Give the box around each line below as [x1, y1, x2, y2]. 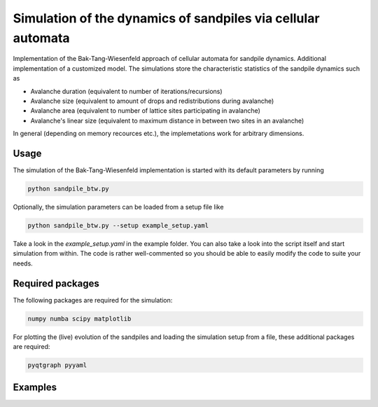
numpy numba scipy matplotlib [27, 315, 132, 322]
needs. [13, 259, 33, 268]
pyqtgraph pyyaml [27, 361, 87, 369]
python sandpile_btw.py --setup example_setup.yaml [27, 221, 209, 229]
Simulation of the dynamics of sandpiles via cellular [13, 11, 320, 26]
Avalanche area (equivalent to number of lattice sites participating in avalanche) [30, 106, 260, 115]
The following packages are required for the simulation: [13, 296, 173, 304]
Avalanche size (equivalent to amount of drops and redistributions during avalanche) [30, 97, 274, 105]
